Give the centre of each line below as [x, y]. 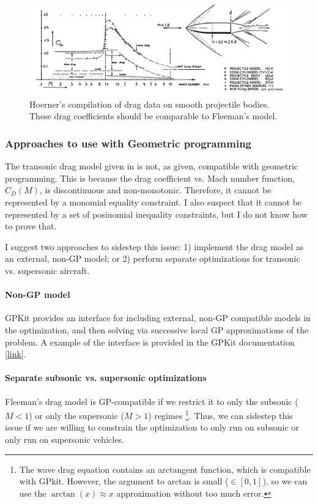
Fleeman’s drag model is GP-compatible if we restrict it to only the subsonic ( [152, 401]
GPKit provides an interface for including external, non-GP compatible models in [158, 318]
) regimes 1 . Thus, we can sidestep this [220, 414]
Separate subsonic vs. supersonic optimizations [106, 378]
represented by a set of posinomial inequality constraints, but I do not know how [156, 214]
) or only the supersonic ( [77, 415]
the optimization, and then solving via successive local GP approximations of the [157, 329]
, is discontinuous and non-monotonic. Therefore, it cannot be [155, 190]
